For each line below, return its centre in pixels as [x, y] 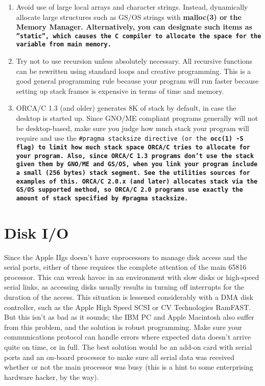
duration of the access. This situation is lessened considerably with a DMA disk [129, 297]
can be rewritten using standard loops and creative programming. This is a [134, 71]
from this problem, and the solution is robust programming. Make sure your [123, 327]
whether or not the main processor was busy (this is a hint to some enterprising [129, 367]
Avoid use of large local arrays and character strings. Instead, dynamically [132, 7]
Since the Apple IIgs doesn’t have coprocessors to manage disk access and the [126, 257]
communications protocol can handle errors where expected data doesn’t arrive [128, 337]
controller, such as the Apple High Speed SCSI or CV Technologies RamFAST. [128, 307]
